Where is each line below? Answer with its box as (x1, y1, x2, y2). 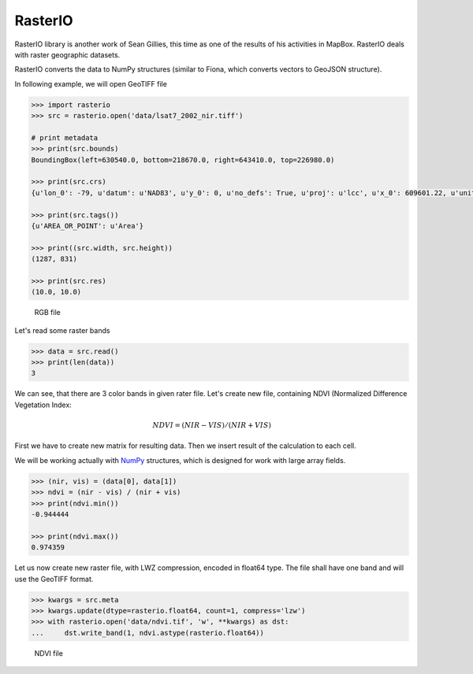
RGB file (34, 308, 61, 317)
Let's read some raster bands (14, 325, 110, 335)
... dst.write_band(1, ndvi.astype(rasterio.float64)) (31, 628, 264, 637)
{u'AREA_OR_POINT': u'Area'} (31, 221, 144, 230)
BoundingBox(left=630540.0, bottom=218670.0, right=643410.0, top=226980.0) (31, 155, 335, 165)
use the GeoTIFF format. (14, 574, 94, 583)
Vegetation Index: (14, 400, 73, 409)
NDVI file (34, 648, 63, 657)
